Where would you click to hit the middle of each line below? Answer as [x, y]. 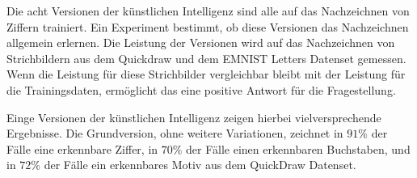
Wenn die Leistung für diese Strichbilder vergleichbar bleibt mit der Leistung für [206, 74]
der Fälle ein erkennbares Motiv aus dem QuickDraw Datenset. [200, 165]
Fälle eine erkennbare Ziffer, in [82, 148]
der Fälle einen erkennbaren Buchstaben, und [298, 148]
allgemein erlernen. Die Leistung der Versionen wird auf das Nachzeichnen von [201, 42]
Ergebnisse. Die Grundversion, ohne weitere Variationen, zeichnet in [175, 133]
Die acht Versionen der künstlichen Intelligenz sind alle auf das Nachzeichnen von [208, 11]
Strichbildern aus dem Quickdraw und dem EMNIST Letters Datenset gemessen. [206, 58]
